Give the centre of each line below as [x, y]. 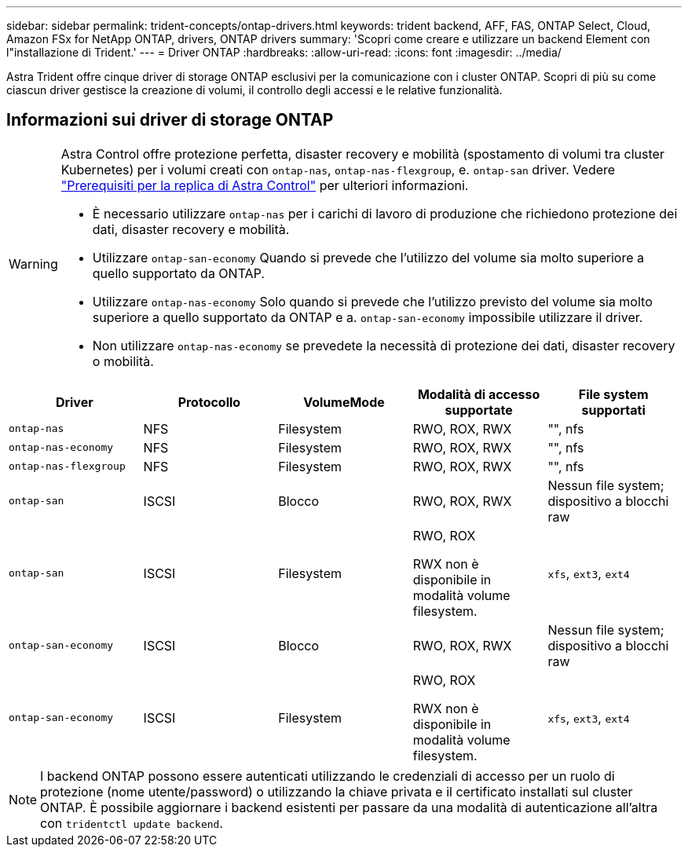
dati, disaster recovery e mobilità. [191, 229]
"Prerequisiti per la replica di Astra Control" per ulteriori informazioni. [265, 185]
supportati [613, 410]
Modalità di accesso [479, 394]
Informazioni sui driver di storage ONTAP [170, 120]
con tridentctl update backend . [132, 823]
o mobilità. [123, 361]
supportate [479, 410]
